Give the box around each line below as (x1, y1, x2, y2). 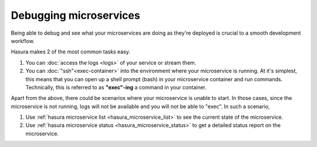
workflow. (11, 37, 35, 44)
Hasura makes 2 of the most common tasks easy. (11, 48, 130, 55)
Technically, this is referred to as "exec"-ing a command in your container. (25, 83, 207, 91)
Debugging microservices (11, 9, 140, 22)
